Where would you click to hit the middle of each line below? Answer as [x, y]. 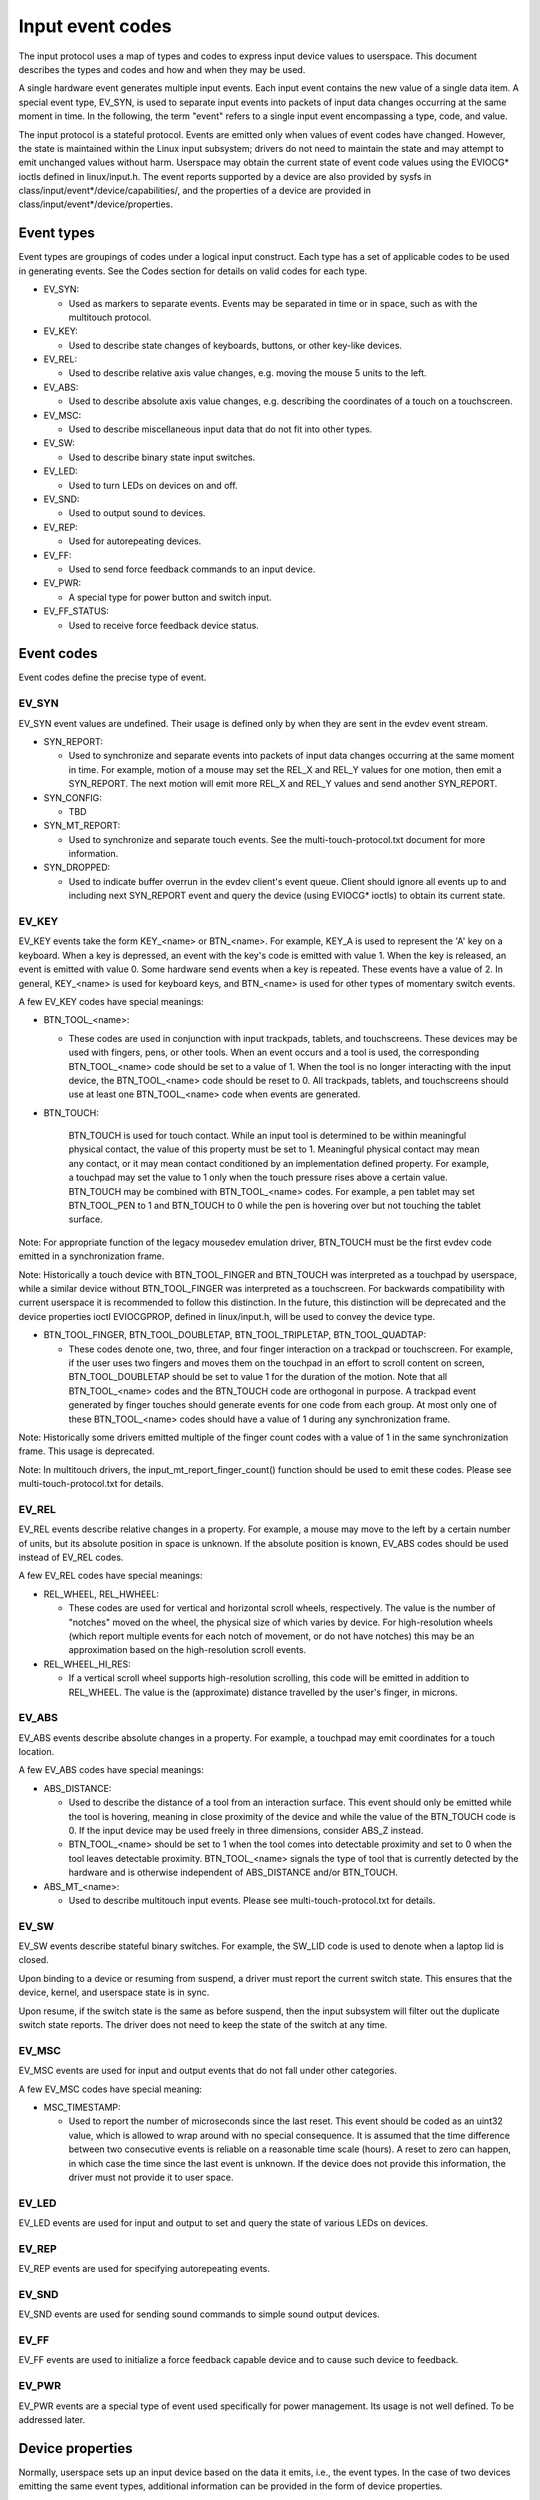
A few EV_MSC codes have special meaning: [110, 2089]
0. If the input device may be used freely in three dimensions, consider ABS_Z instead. [246, 1830]
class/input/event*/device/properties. [96, 204]
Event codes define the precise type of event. [112, 677]
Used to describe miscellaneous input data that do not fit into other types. [220, 429]
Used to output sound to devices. [137, 513]
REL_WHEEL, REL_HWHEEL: [101, 1594]
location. [36, 1752]
